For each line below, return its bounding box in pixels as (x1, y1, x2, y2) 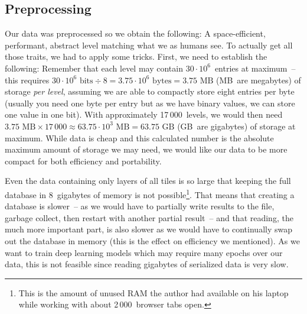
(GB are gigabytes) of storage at (177, 119, 296, 132)
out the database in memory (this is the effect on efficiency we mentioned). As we (5, 234, 300, 247)
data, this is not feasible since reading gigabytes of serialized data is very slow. (5, 258, 289, 270)
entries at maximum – (214, 61, 296, 74)
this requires (5, 73, 50, 86)
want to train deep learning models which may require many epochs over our (5, 246, 283, 258)
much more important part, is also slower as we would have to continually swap (5, 223, 292, 235)
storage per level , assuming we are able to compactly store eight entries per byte (5, 85, 295, 98)
